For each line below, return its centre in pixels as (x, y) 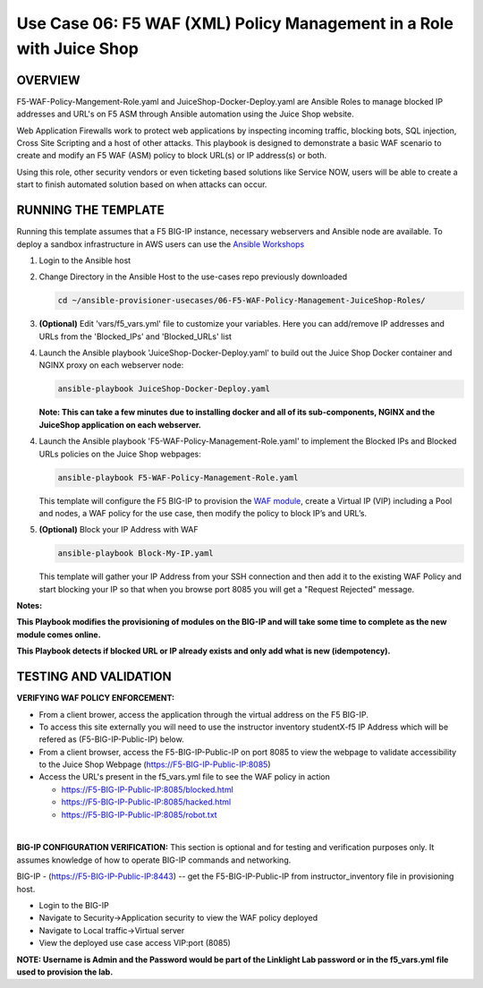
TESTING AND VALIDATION (94, 677)
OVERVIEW (48, 80)
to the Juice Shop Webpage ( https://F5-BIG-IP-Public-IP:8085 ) (155, 764)
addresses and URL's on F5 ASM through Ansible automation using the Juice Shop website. (185, 114)
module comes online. (59, 635)
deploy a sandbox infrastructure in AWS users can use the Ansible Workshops (161, 244)
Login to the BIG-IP (74, 905)
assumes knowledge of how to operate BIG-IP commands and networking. (154, 860)
